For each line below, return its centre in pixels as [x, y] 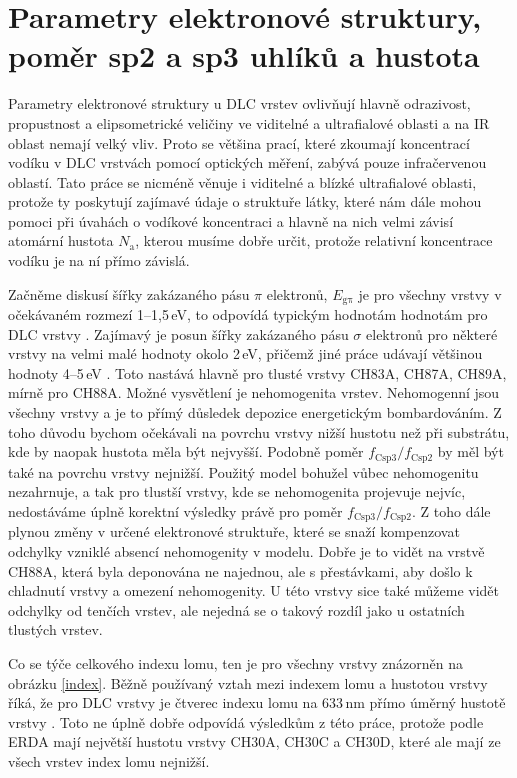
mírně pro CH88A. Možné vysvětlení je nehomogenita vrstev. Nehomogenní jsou [254, 392]
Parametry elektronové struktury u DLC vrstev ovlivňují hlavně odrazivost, [239, 103]
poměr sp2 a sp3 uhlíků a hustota [244, 55]
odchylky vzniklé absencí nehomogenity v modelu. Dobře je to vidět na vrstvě [246, 550]
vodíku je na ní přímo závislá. [99, 260]
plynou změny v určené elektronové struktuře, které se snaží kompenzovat [234, 531]
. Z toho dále [451, 510]
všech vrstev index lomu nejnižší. [109, 760]
